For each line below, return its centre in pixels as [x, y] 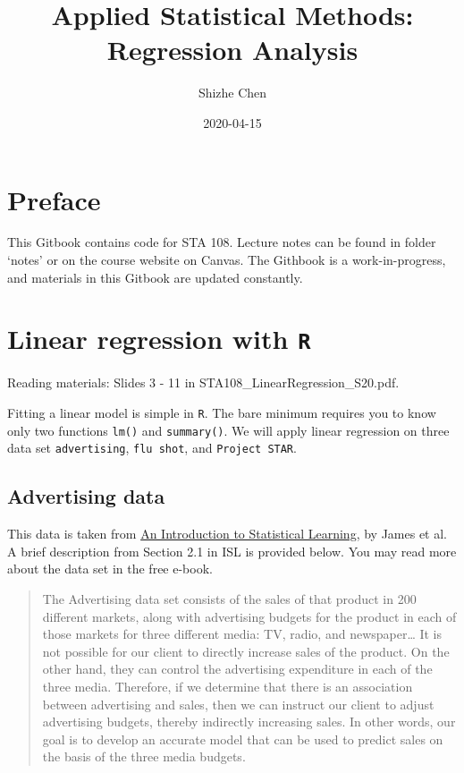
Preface [54, 199]
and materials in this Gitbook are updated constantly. [155, 277]
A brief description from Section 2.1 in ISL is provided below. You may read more [232, 551]
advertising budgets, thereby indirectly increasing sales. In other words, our [249, 722]
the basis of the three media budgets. [144, 756]
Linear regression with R [159, 339]
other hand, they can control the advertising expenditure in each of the [237, 669]
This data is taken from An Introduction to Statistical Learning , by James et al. [228, 534]
